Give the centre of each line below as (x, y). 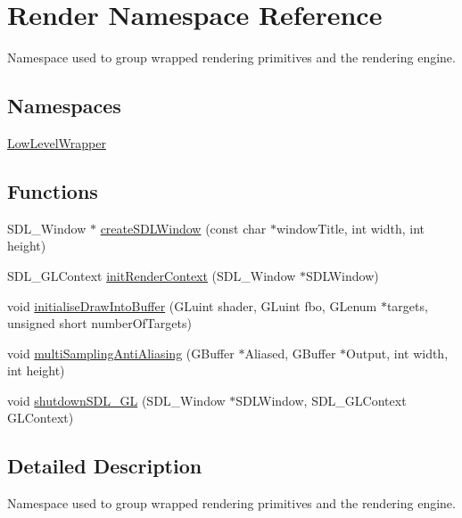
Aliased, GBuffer (290, 353)
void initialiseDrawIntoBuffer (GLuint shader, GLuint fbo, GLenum (192, 305)
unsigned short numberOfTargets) (99, 323)
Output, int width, (397, 353)
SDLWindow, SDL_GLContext (321, 400)
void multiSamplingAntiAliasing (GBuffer (121, 353)
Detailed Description (105, 466)
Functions (53, 190)
